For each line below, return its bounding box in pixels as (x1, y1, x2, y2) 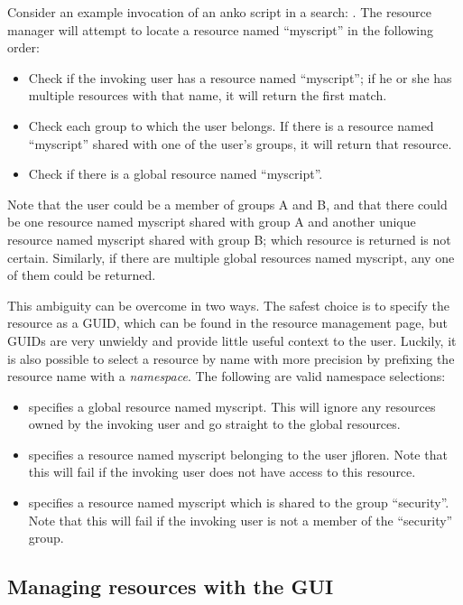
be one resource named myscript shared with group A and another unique (7, 212, 416, 231)
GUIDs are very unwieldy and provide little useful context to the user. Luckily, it (7, 330, 457, 349)
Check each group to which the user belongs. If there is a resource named (28, 116, 434, 135)
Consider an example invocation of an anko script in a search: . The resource (7, 3, 431, 21)
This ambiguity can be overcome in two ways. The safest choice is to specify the (7, 295, 450, 314)
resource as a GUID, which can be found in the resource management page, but (7, 313, 448, 332)
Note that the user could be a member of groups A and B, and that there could (7, 194, 448, 213)
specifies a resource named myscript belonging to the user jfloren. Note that (28, 444, 448, 463)
